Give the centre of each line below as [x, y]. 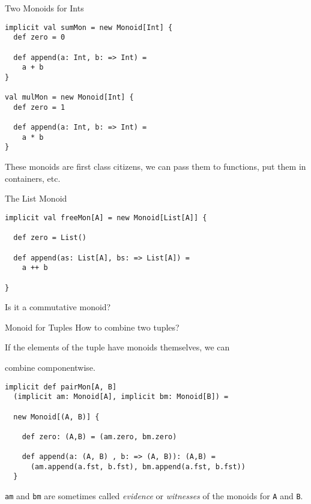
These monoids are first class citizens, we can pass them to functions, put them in [155, 166]
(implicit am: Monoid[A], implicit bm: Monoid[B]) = [121, 397]
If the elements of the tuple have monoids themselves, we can [117, 347]
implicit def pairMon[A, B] [61, 387]
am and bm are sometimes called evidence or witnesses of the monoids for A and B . [154, 496]
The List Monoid [36, 198]
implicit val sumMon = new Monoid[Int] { [89, 27]
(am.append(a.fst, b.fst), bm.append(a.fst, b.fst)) [138, 466]
